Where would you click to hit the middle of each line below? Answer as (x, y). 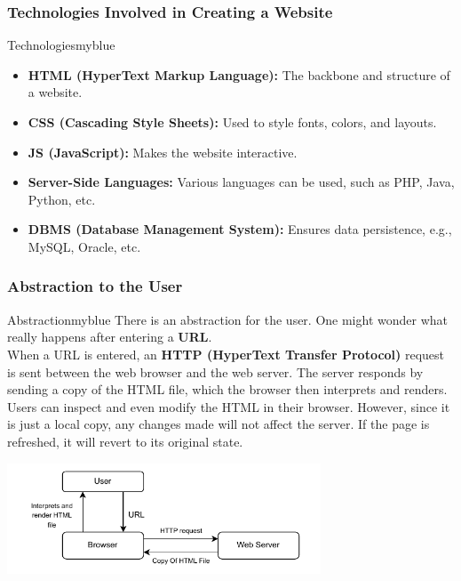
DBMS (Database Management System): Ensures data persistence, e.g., (240, 229)
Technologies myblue (61, 45)
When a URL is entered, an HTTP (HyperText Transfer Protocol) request (226, 354)
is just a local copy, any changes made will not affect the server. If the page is (219, 424)
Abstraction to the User (95, 286)
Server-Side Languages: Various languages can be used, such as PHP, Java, (241, 182)
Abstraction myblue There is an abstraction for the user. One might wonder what (228, 319)
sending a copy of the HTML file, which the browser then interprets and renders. (227, 389)
